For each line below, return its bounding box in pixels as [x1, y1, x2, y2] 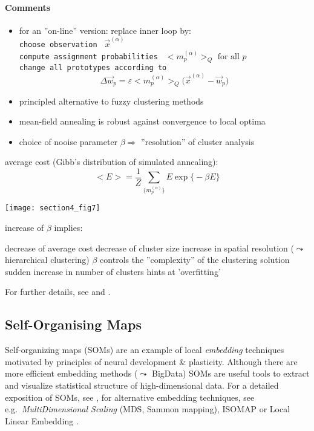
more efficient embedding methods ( [5, 367, 138, 380]
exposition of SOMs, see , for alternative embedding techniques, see [5, 390, 255, 403]
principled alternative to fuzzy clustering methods [19, 94, 204, 107]
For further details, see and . [5, 285, 111, 298]
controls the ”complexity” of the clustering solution [100, 253, 290, 266]
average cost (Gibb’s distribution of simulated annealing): [5, 155, 218, 168]
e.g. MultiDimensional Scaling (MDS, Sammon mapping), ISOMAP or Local [5, 403, 290, 415]
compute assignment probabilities [19, 52, 158, 61]
